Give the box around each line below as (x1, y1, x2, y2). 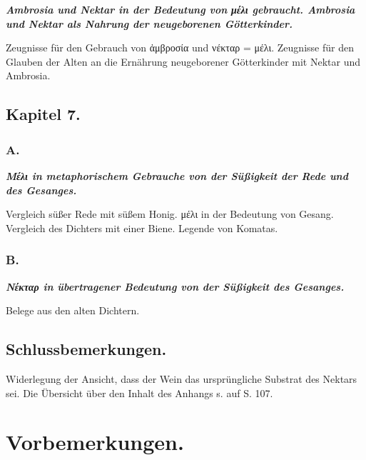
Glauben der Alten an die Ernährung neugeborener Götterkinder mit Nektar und (6, 54, 361, 69)
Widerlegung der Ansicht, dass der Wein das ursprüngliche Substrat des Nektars (6, 371, 357, 386)
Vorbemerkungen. (6, 427, 184, 456)
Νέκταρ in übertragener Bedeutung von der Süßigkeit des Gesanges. (6, 279, 345, 294)
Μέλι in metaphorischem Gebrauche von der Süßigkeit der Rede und (6, 168, 348, 183)
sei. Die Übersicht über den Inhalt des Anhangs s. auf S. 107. (6, 385, 273, 400)
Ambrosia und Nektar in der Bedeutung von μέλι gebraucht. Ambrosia (6, 2, 355, 16)
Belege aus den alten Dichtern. (6, 303, 140, 318)
